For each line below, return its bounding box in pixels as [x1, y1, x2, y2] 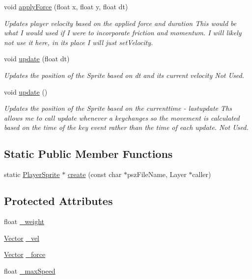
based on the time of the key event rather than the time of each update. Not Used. [4, 122, 249, 132]
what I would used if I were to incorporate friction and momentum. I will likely [4, 27, 242, 38]
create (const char [67, 169, 122, 179]
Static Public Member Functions [4, 146, 173, 161]
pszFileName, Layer [127, 169, 187, 179]
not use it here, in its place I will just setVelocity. [4, 37, 153, 47]
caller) [192, 169, 211, 179]
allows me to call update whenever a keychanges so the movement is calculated [4, 112, 240, 123]
